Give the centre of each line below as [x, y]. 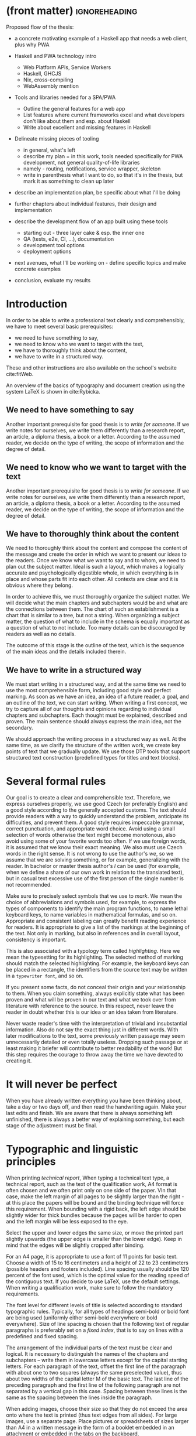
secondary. [20, 728]
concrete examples [38, 269]
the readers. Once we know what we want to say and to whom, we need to [96, 560]
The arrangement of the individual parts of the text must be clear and [89, 1348]
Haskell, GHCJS [42, 73]
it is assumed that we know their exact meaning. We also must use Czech [94, 847]
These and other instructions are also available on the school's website [91, 368]
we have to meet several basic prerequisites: [60, 326]
